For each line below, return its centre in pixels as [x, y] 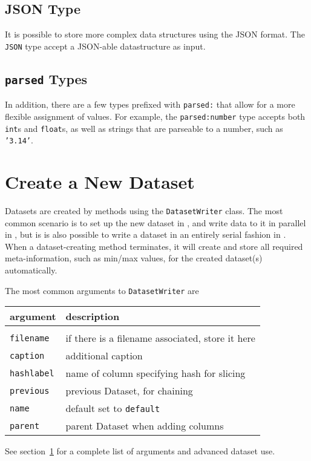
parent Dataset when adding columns [145, 426]
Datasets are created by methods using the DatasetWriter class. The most [144, 210]
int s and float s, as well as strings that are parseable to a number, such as [144, 128]
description [93, 316]
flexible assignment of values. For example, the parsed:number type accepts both [155, 116]
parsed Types [46, 78]
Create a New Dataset [100, 182]
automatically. [31, 270]
